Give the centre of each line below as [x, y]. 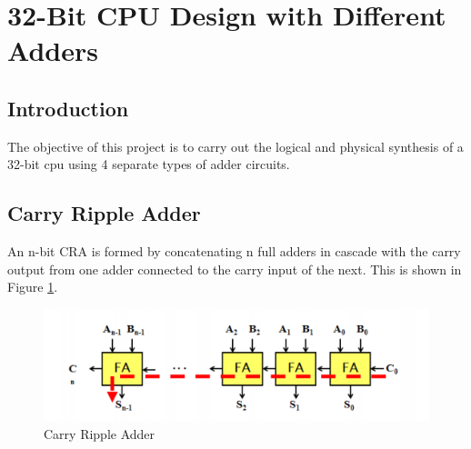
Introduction [68, 108]
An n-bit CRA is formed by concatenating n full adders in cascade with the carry [234, 251]
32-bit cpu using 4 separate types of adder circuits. [149, 164]
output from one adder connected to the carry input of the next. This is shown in [235, 269]
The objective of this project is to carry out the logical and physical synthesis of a [235, 146]
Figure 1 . [33, 287]
